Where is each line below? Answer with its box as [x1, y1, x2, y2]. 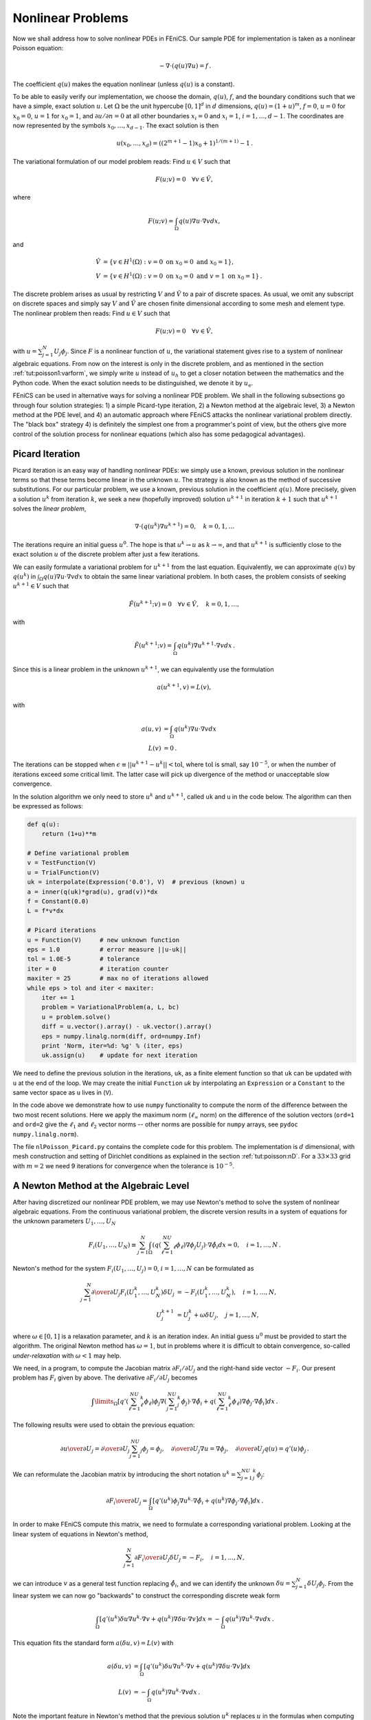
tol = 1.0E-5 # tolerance [27, 955, 140, 963]
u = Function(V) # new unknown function [27, 936, 180, 944]
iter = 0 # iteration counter [27, 965, 169, 973]
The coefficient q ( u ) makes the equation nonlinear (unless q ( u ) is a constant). [12, 80, 235, 88]
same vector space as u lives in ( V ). [12, 1088, 113, 1097]
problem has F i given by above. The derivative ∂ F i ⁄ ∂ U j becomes [12, 1373, 198, 1384]
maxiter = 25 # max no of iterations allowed [27, 974, 209, 982]
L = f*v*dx [27, 907, 64, 915]
